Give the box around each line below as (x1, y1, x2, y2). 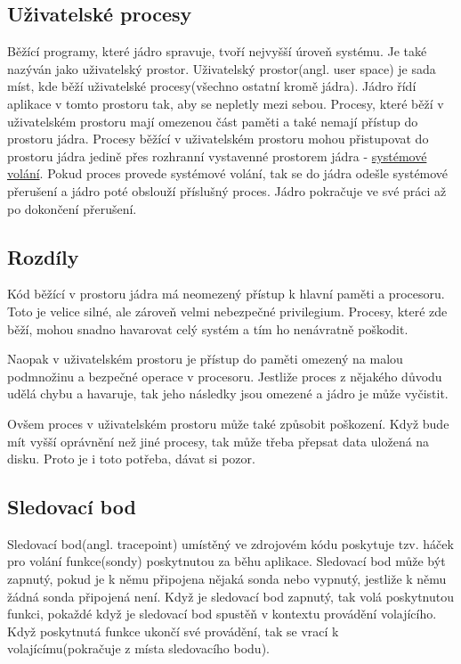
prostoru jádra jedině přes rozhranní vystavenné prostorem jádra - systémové (7, 146, 427, 165)
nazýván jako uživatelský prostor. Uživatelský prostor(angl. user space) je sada (7, 59, 436, 78)
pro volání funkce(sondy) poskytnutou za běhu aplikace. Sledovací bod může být (7, 552, 446, 570)
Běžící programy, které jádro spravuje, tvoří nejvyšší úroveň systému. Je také (7, 42, 427, 61)
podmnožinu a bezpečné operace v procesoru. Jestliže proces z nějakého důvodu (7, 366, 442, 385)
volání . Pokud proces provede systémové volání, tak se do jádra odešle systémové (7, 164, 449, 183)
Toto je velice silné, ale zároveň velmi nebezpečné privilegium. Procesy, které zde (7, 301, 448, 320)
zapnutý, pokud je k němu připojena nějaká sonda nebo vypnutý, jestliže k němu (7, 570, 447, 588)
